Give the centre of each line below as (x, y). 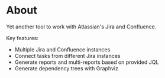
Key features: (22, 38)
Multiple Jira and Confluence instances (62, 49)
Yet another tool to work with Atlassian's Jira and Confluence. (81, 27)
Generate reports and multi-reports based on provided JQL (87, 62)
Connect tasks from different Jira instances (67, 56)
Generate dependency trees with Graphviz (66, 68)
